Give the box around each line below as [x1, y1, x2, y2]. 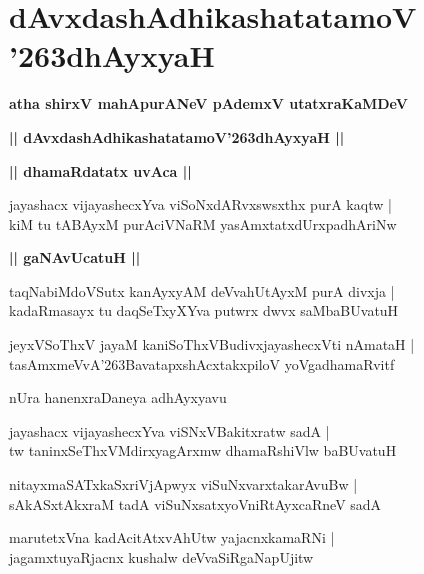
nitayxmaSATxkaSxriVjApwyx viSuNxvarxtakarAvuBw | [9, 474, 358, 495]
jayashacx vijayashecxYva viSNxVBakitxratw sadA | [9, 420, 330, 441]
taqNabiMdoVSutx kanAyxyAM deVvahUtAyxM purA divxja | [9, 280, 395, 301]
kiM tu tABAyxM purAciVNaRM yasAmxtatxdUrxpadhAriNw [9, 213, 397, 234]
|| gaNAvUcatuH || [9, 247, 141, 268]
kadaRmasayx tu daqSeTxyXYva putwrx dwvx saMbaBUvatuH [9, 300, 399, 321]
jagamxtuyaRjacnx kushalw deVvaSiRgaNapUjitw [9, 546, 314, 567]
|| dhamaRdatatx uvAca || [9, 160, 192, 181]
